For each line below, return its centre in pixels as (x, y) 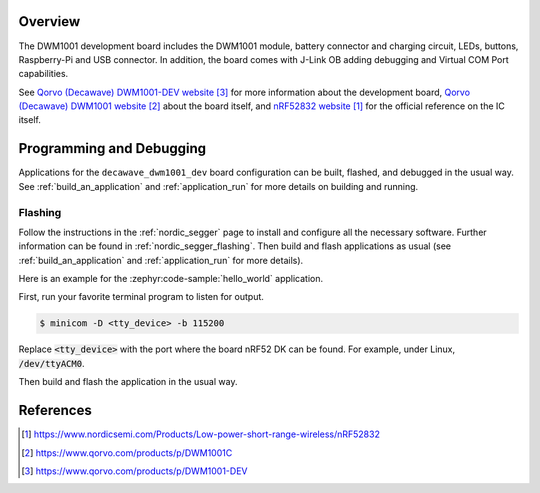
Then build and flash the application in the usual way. (128, 382)
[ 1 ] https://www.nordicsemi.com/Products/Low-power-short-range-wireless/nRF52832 (200, 434)
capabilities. (43, 74)
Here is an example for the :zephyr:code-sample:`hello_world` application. (171, 279)
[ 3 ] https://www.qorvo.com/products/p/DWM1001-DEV (134, 471)
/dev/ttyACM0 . (51, 363)
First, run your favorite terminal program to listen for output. (141, 297)
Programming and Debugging (112, 148)
